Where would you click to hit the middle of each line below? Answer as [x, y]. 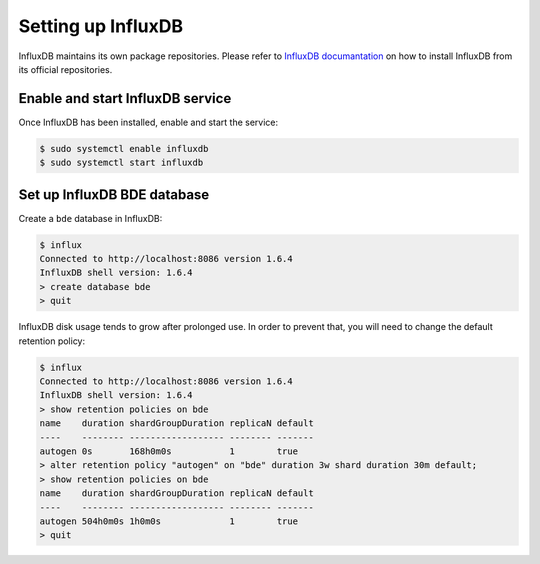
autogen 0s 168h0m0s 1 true [169, 451]
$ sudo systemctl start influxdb [121, 163]
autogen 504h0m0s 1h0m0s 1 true [169, 521]
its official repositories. [65, 69]
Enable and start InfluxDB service [125, 98]
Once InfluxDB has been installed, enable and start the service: [148, 122]
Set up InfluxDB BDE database [114, 194]
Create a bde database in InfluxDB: [90, 218]
